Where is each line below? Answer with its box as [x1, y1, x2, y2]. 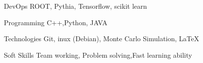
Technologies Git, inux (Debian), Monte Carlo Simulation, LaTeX [4, 33, 199, 44]
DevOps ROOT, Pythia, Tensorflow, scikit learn [4, 1, 147, 11]
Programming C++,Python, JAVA [4, 17, 108, 27]
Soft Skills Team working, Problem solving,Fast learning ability [4, 49, 192, 60]
